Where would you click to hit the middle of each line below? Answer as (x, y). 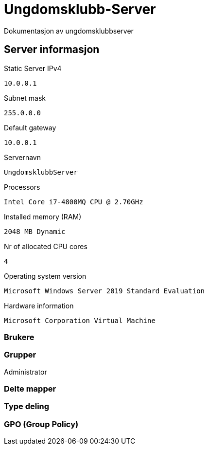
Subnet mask (25, 98)
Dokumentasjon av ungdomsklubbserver (69, 31)
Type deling (27, 406)
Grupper (20, 355)
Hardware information (39, 305)
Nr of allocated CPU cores (46, 246)
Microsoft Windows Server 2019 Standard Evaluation (104, 291)
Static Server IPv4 (33, 68)
